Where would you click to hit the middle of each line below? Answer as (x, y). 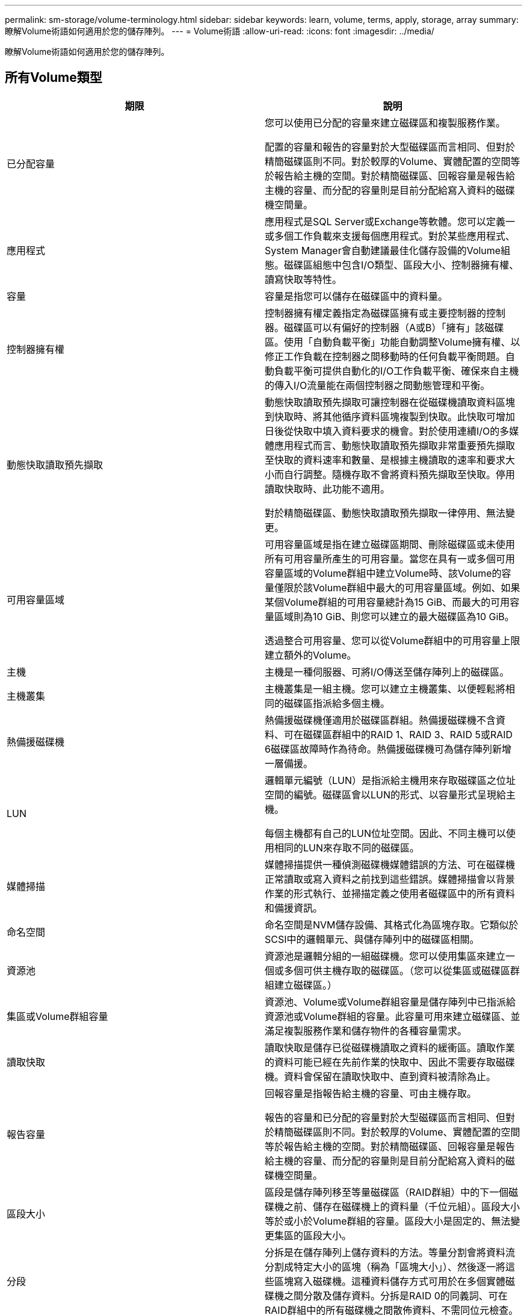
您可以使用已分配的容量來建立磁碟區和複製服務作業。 (385, 123)
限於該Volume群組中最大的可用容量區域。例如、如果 (402, 587)
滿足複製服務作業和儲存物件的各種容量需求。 (366, 1031)
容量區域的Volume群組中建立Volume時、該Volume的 (383, 573)
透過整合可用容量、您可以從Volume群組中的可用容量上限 (393, 640)
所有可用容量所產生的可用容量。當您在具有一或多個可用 (390, 558)
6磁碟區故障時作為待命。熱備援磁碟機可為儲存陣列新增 (388, 749)
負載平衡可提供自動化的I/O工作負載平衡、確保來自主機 (397, 371)
